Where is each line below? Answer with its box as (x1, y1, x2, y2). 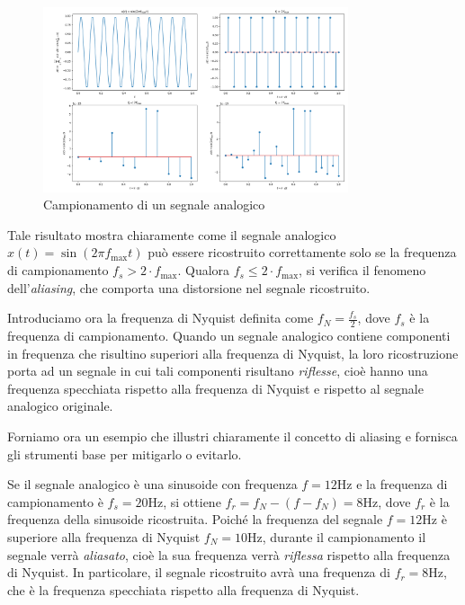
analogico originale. (7, 396, 113, 415)
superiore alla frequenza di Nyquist (7, 528, 201, 547)
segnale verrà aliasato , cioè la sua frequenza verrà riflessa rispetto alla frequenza (7, 545, 451, 564)
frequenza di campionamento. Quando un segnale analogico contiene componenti (7, 326, 451, 345)
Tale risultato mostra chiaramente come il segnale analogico (7, 225, 336, 244)
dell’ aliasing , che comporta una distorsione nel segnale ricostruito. (7, 278, 371, 297)
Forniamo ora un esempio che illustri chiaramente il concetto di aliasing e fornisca (7, 427, 458, 446)
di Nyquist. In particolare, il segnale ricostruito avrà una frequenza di (7, 563, 390, 582)
